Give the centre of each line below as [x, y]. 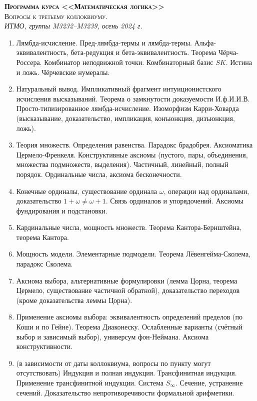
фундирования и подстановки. [62, 210]
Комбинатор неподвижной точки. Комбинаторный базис [129, 62]
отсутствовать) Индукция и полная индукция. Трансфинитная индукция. [126, 373]
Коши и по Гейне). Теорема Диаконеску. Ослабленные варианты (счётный [129, 327]
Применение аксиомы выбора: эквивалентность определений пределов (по [129, 317]
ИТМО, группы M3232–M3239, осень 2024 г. [73, 26]
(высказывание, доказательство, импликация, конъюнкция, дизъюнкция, [125, 118]
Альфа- [205, 42]
